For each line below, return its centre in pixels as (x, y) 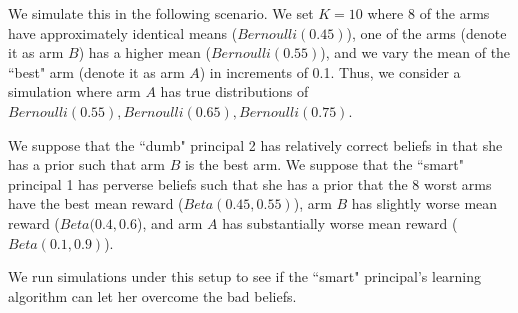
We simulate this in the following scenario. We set (161, 13)
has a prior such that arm (86, 164)
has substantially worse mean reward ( (340, 222)
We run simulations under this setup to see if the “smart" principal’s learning (245, 276)
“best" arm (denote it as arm (96, 71)
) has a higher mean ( (144, 52)
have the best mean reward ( (96, 203)
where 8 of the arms (428, 13)
